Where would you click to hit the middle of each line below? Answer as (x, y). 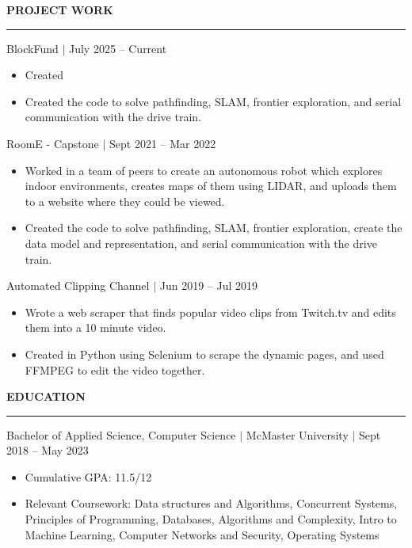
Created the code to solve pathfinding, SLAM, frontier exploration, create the (214, 228)
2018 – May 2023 (48, 450)
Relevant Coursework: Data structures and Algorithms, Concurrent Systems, (211, 503)
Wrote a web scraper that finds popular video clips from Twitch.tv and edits (210, 312)
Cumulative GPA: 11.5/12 (88, 476)
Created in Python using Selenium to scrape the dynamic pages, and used (204, 354)
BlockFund (32, 48)
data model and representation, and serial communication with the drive (201, 243)
